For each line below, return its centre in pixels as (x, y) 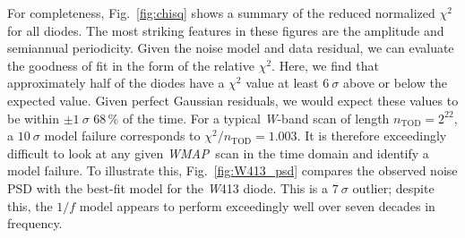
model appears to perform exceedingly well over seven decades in (257, 205)
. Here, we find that (325, 65)
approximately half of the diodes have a (116, 83)
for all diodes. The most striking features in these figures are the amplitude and (226, 30)
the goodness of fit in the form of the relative (131, 65)
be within (33, 118)
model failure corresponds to (122, 136)
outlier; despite (393, 187)
